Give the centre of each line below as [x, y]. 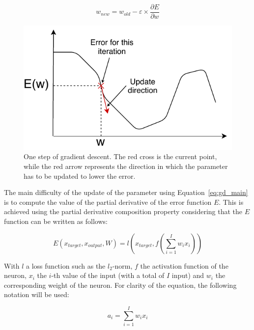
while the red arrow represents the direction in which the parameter [126, 166]
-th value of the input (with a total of [108, 275]
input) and [188, 275]
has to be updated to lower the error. [80, 176]
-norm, [122, 265]
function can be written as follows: [56, 221]
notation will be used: [37, 294]
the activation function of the [184, 265]
